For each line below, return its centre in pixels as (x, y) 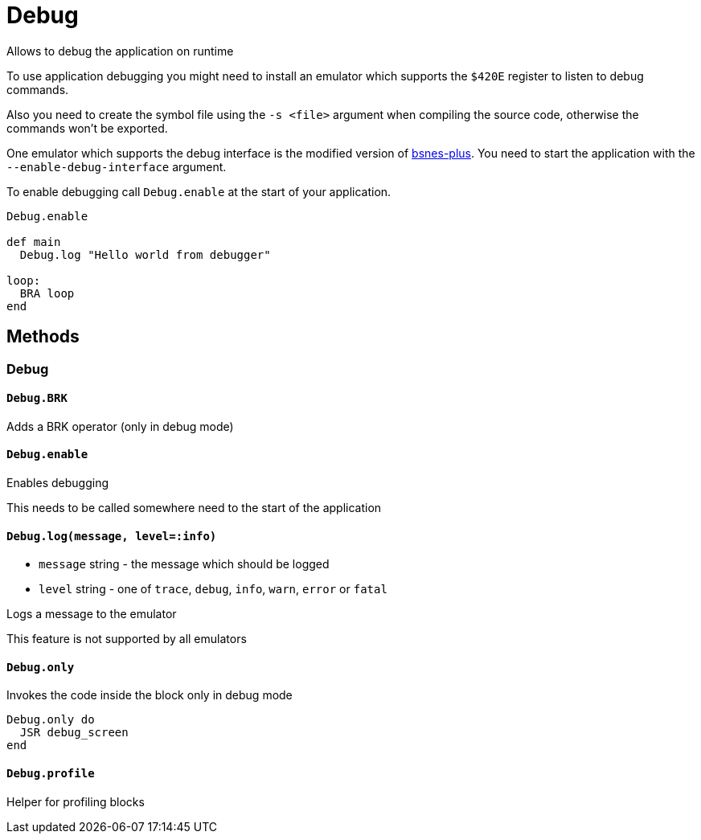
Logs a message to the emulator (92, 614)
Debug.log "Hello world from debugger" (145, 254)
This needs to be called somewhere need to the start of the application (194, 508)
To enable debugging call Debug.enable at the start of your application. (199, 191)
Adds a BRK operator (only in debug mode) (120, 426)
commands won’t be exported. (87, 128)
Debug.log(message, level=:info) (112, 536)
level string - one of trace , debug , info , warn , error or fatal (213, 589)
